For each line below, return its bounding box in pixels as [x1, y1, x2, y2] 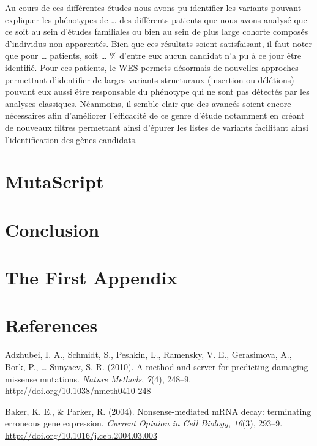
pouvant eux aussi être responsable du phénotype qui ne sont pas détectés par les [5, 85, 310, 98]
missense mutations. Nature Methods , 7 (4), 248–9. [5, 372, 192, 385]
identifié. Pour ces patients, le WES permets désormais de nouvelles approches [5, 61, 299, 73]
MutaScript [5, 169, 104, 194]
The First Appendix [5, 265, 177, 290]
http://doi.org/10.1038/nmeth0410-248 [5, 384, 151, 397]
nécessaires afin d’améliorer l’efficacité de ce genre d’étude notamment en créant [5, 109, 305, 122]
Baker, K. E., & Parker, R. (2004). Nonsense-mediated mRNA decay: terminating [5, 404, 311, 417]
